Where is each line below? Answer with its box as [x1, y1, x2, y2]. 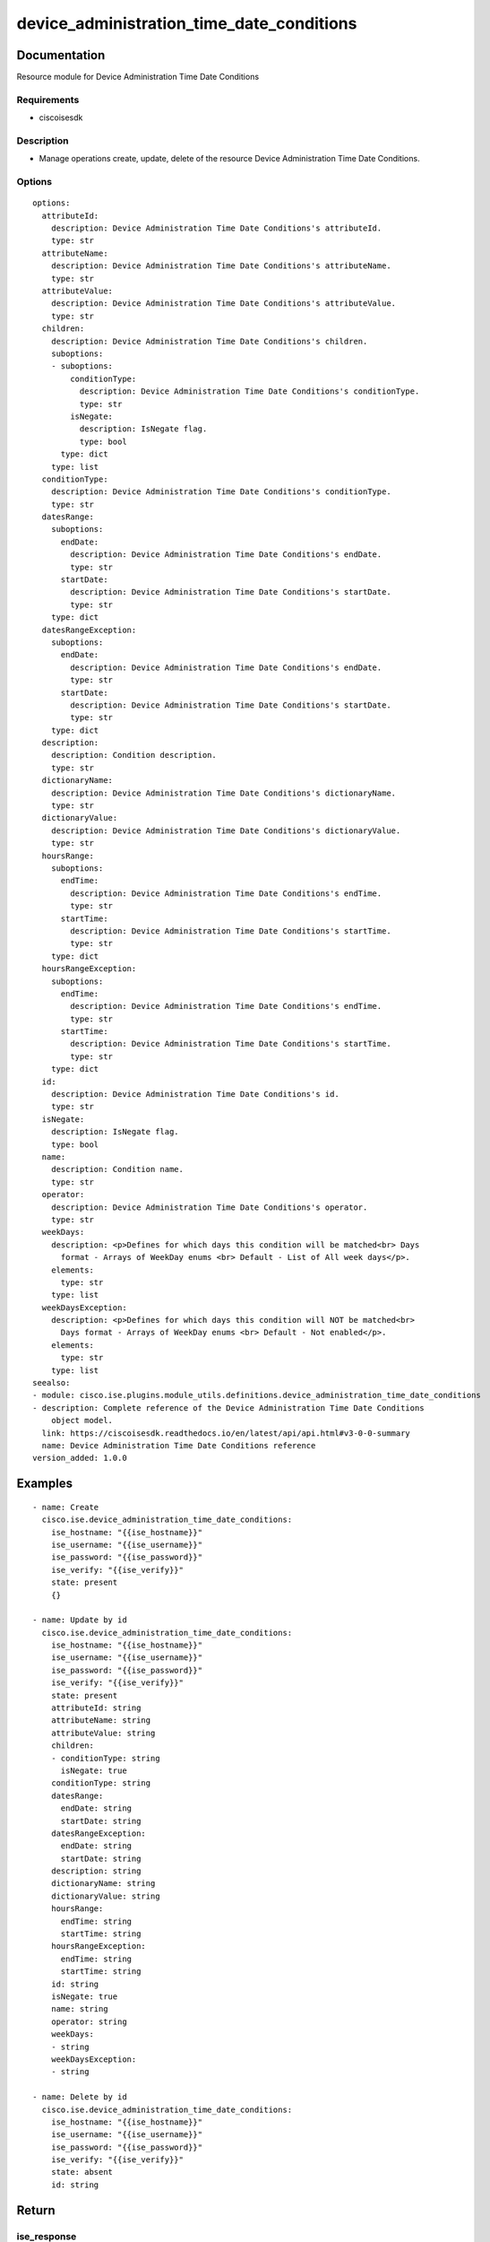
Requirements [16, 93, 80, 106]
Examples [16, 1476, 73, 1491]
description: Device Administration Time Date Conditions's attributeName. [50, 261, 391, 271]
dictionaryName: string [50, 1879, 156, 1889]
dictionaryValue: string [50, 1890, 160, 1901]
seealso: [32, 1377, 71, 1388]
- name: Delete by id [32, 2092, 127, 2102]
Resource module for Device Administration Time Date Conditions [16, 72, 260, 83]
